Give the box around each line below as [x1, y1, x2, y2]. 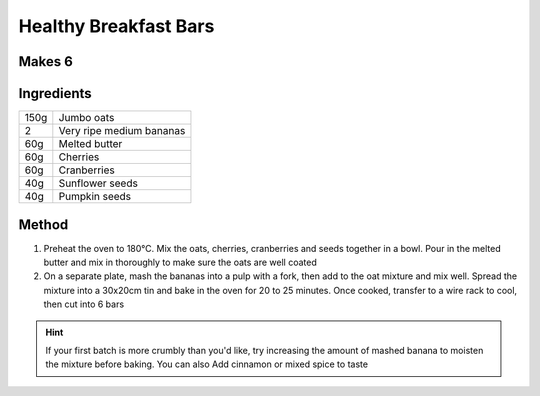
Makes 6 [18, 53, 74, 70]
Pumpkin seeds [58, 190, 132, 204]
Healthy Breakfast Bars [18, 15, 215, 37]
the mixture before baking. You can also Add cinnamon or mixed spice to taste [45, 358, 369, 370]
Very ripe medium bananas [58, 124, 186, 138]
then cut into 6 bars [43, 298, 125, 310]
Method [18, 216, 69, 233]
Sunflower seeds [58, 176, 139, 190]
